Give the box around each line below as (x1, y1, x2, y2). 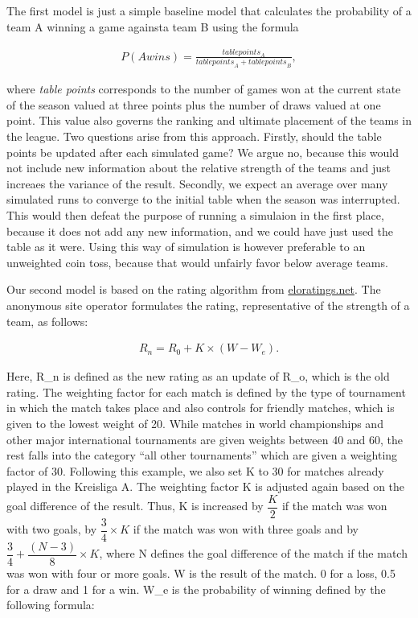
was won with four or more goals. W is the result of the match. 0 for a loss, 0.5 (6, 565, 395, 582)
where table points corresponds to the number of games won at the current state (6, 80, 401, 97)
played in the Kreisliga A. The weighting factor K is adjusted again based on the (6, 478, 405, 495)
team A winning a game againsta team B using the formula (6, 18, 299, 35)
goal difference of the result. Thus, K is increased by (6, 497, 264, 514)
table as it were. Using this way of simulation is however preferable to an (6, 238, 366, 255)
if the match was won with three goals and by (133, 521, 359, 538)
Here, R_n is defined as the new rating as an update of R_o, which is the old (6, 368, 390, 385)
